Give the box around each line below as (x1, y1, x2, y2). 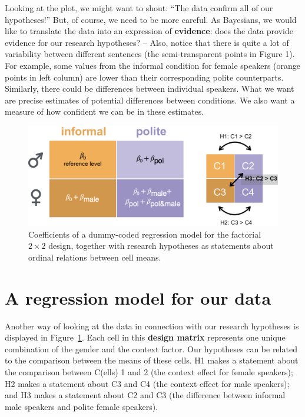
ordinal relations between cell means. (28, 251, 161, 263)
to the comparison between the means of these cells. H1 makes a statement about (5, 354, 299, 366)
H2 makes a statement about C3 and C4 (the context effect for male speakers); (5, 377, 290, 389)
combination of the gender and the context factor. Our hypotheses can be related (5, 342, 297, 355)
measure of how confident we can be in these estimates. (5, 105, 204, 118)
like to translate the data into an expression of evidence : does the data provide (5, 25, 293, 37)
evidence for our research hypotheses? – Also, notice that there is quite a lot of (5, 36, 289, 48)
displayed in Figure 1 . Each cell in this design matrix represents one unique (5, 331, 286, 343)
